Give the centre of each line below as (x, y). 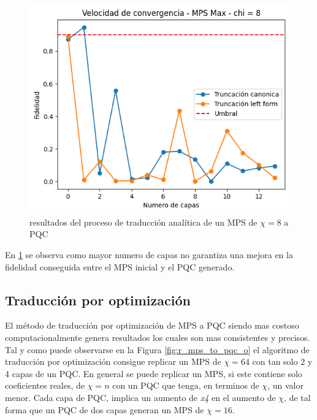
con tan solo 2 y (282, 361)
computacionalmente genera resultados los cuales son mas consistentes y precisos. (158, 337)
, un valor (285, 385)
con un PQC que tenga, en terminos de (186, 385)
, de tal (297, 397)
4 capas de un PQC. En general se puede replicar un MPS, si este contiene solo (154, 373)
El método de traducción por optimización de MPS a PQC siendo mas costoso (152, 325)
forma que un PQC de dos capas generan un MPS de (105, 409)
